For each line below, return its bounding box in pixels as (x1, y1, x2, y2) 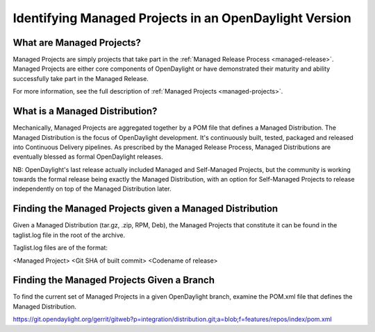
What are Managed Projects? (12, 37, 142, 49)
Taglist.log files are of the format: (12, 243, 108, 252)
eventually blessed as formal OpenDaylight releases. (12, 152, 163, 161)
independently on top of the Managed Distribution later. (12, 184, 172, 193)
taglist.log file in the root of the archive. (12, 231, 125, 239)
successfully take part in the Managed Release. (12, 74, 149, 82)
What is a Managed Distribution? (12, 105, 158, 117)
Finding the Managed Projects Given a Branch (12, 274, 215, 286)
